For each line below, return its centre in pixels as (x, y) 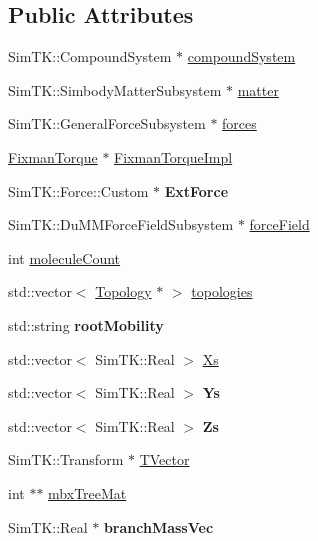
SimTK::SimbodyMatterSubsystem (115, 89)
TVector (164, 459)
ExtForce (196, 190)
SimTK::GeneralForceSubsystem (107, 123)
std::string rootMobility (86, 324)
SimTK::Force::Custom (78, 190)
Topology (123, 291)
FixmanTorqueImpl (173, 156)
